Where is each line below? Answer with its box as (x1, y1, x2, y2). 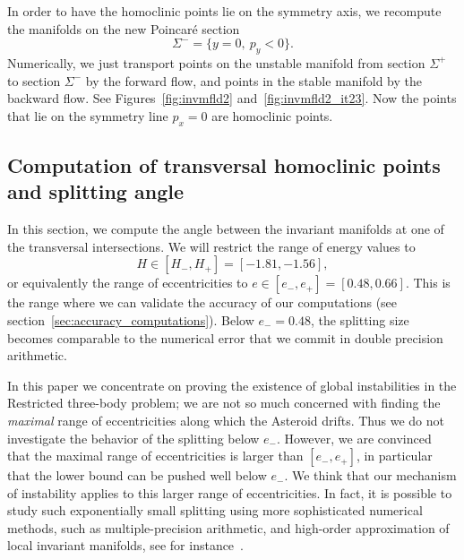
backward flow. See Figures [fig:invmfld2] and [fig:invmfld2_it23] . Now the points (7, 89, 457, 108)
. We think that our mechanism (284, 466, 457, 485)
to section (7, 71, 61, 90)
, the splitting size (310, 310, 409, 329)
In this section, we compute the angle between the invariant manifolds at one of (7, 220, 444, 238)
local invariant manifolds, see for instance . (7, 536, 244, 555)
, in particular (356, 446, 433, 465)
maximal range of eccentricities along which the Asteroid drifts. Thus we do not (7, 410, 444, 429)
